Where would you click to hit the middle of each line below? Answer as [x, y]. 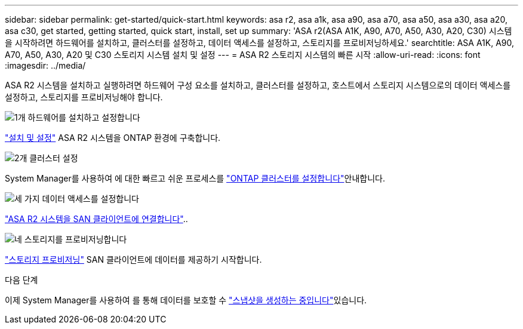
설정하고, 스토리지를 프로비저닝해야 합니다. [84, 97]
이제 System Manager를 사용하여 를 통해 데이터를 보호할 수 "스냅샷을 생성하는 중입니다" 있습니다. [186, 300]
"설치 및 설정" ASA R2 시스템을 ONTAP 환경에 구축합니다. [113, 138]
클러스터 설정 [54, 158]
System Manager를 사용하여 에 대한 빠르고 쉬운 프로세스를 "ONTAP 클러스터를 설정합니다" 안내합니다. [195, 178]
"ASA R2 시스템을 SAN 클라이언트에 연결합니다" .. [96, 219]
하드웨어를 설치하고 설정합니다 [84, 117]
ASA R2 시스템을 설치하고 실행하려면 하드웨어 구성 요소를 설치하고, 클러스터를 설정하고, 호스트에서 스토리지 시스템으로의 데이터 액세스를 [258, 85]
